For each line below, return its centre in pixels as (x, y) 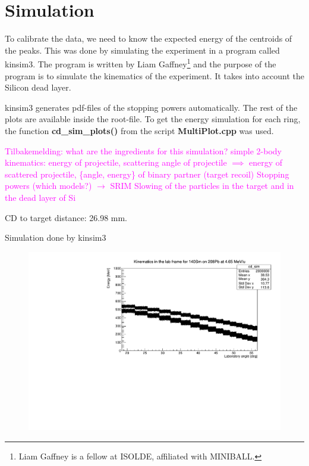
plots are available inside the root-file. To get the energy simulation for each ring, (153, 119)
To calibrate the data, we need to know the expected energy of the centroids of (149, 38)
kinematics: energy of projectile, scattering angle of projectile (116, 162)
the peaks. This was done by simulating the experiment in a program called (142, 50)
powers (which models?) (48, 186)
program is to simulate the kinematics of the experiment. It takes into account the (154, 75)
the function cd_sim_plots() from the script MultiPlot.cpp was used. (139, 130)
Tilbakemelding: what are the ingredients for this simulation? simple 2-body (143, 150)
